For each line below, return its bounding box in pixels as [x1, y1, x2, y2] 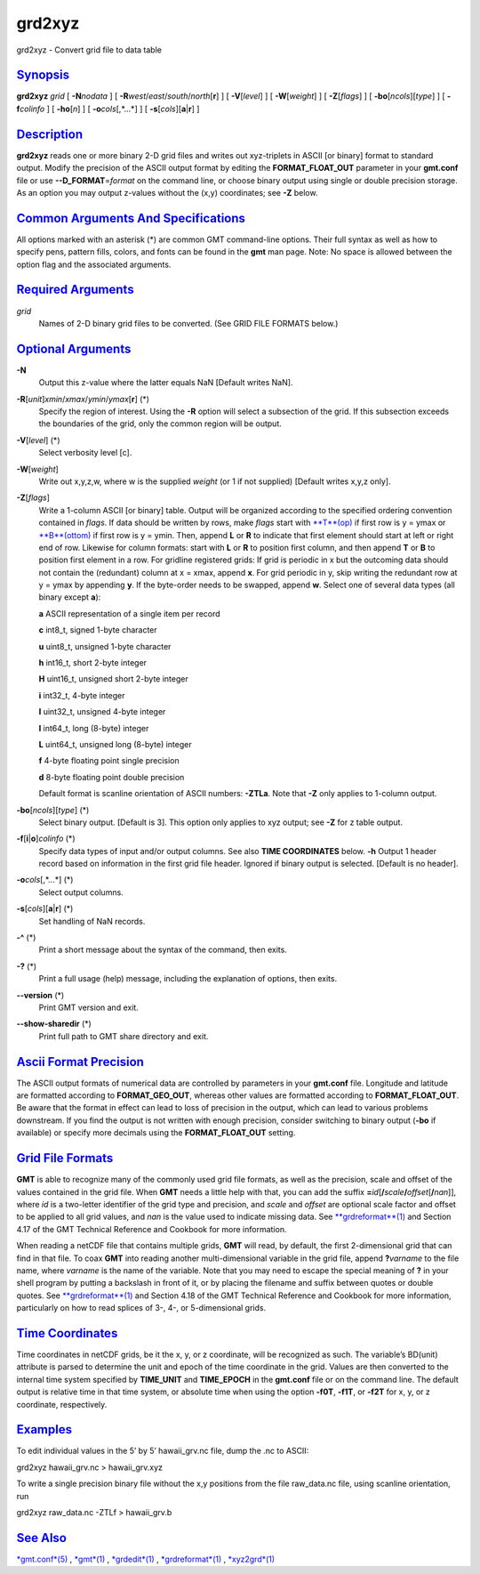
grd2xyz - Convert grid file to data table [16, 44, 162, 55]
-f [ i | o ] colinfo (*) [16, 833, 76, 844]
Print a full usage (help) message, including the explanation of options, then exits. [38, 973, 338, 984]
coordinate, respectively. [16, 1399, 108, 1409]
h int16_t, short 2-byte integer [38, 658, 147, 668]
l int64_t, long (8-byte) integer [38, 722, 149, 733]
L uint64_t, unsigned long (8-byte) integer [38, 739, 192, 749]
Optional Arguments [16, 341, 132, 356]
